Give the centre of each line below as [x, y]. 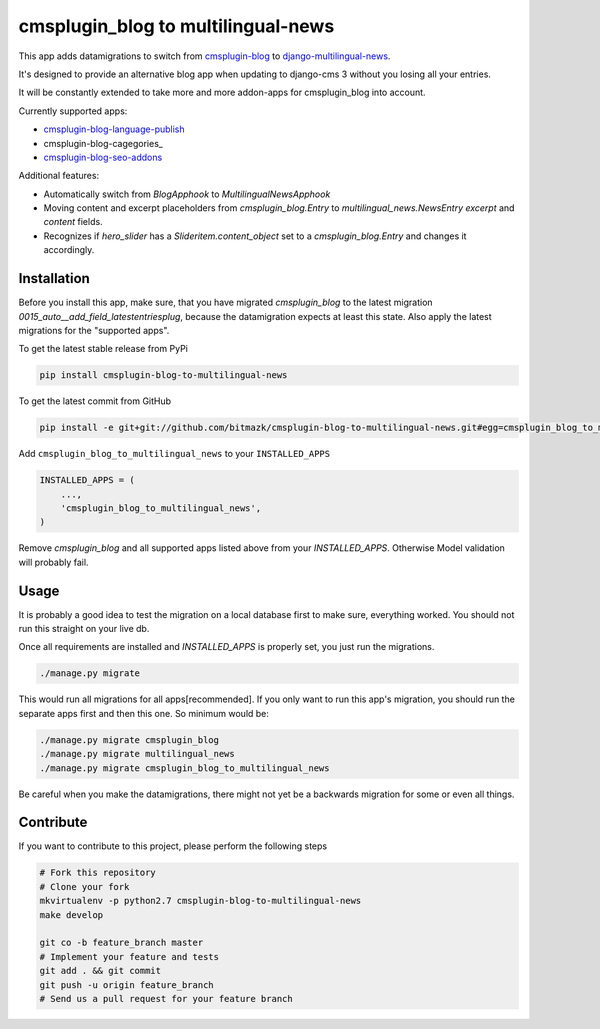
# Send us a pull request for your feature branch [166, 998]
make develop [71, 914]
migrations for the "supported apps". [94, 330]
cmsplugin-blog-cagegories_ [103, 143]
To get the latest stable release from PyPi [103, 349]
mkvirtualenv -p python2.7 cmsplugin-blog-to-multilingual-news [200, 901]
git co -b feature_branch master [121, 943]
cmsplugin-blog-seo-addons [103, 157]
